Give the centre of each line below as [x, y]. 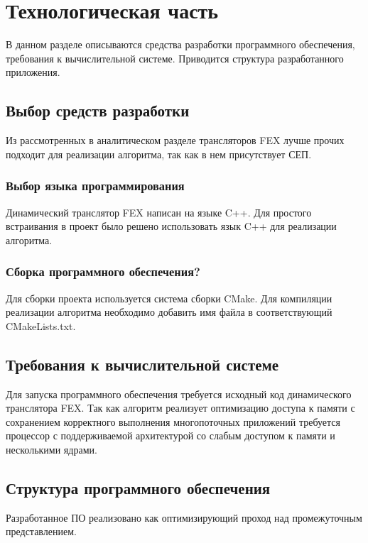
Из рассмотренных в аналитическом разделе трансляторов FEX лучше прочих [175, 140]
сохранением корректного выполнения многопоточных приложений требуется [173, 421]
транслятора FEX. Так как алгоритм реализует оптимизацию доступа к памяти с [180, 408]
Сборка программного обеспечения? [103, 271]
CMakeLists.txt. [41, 325]
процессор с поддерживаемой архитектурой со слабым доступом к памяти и [171, 435]
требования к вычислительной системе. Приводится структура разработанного [175, 58]
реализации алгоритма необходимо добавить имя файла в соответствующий [169, 312]
